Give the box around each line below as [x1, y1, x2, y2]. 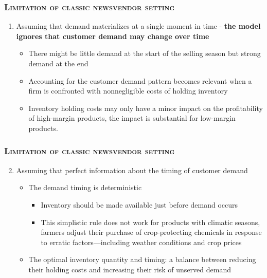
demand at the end [28, 58, 88, 68]
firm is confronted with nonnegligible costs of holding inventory [28, 85, 228, 96]
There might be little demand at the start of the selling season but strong [28, 48, 261, 59]
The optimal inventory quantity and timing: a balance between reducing [28, 254, 256, 265]
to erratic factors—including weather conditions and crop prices [41, 236, 242, 247]
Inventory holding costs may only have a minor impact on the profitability [28, 102, 263, 113]
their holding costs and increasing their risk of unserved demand [28, 264, 231, 274]
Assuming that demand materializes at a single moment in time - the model [16, 21, 261, 31]
